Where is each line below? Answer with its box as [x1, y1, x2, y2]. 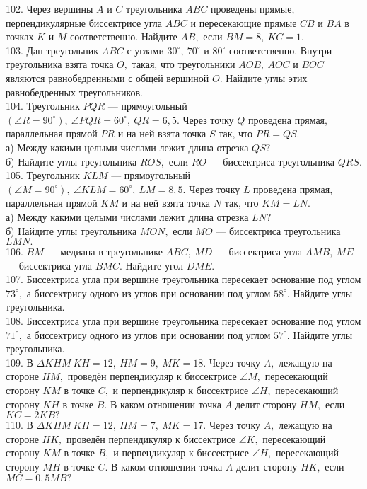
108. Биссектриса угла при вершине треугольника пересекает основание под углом [6, 313, 361, 328]
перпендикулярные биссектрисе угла [6, 15, 163, 30]
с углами [127, 42, 164, 57]
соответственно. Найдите [70, 29, 177, 44]
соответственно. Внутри [228, 42, 332, 57]
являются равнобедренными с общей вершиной [6, 70, 209, 85]
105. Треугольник [6, 168, 80, 183]
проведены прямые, [211, 1, 295, 16]
